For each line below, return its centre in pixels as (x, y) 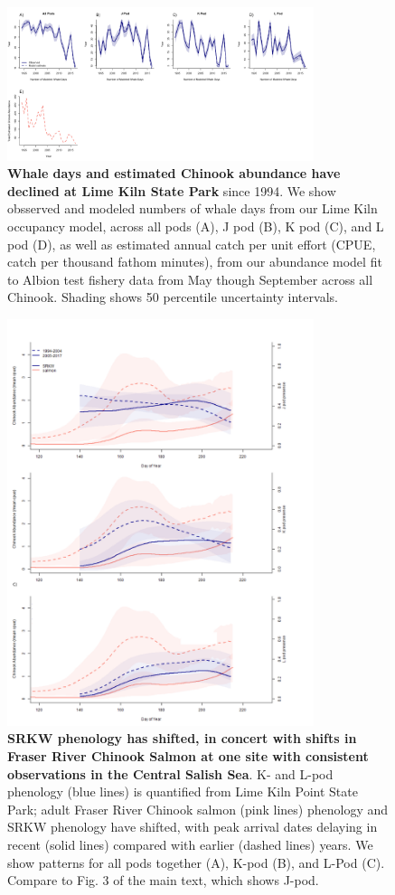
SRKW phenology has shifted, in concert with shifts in (182, 738)
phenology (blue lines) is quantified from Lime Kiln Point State (183, 791)
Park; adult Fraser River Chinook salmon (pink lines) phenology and (198, 809)
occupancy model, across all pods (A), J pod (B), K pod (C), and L (196, 226)
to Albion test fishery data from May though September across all (190, 279)
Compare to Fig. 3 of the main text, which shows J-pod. (163, 880)
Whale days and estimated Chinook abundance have (174, 173)
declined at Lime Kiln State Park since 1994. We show (172, 190)
